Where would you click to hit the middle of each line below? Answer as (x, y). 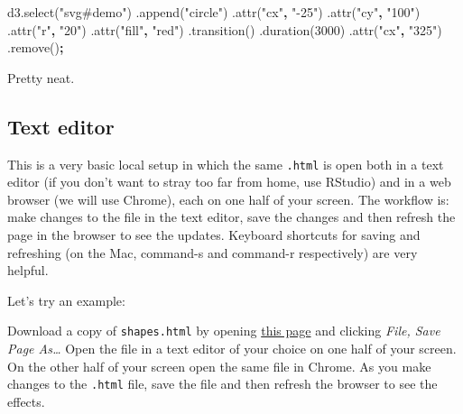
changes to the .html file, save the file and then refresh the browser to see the (222, 384)
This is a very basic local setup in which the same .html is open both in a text (226, 164)
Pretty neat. (41, 77)
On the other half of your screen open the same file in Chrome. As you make (219, 366)
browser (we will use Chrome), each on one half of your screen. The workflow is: (228, 199)
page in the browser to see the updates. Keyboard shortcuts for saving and (214, 235)
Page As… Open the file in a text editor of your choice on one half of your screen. (232, 349)
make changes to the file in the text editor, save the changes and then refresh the (231, 217)
